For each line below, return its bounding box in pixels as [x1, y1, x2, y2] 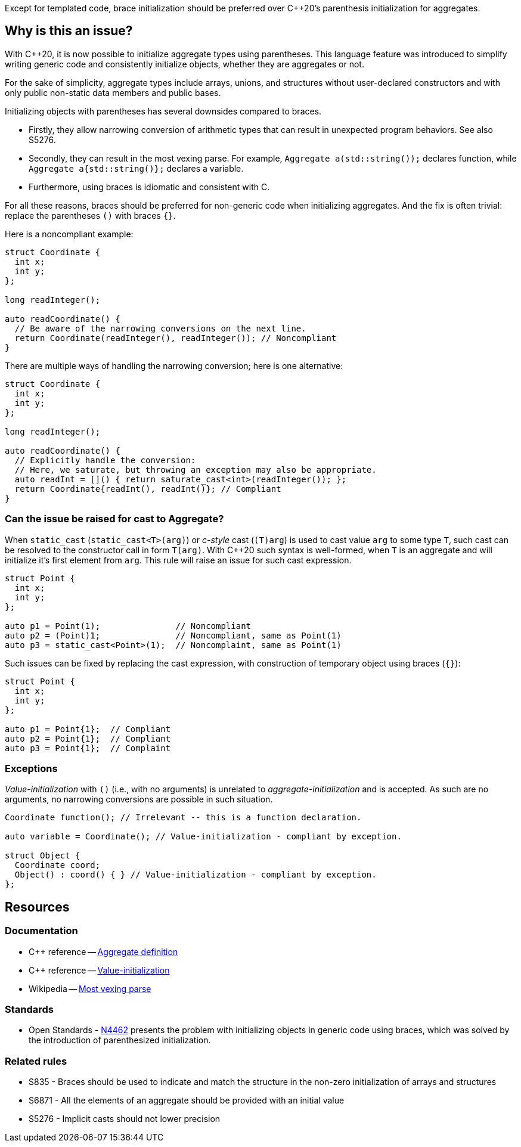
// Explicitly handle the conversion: [14, 455, 196, 465]
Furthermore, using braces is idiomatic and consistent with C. [29, 181, 270, 192]
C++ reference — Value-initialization [29, 965, 170, 975]
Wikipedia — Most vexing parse [29, 983, 151, 994]
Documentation [5, 925, 78, 937]
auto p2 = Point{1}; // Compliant [5, 733, 171, 743]
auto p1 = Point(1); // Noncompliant [5, 621, 252, 631]
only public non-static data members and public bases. [5, 87, 221, 98]
